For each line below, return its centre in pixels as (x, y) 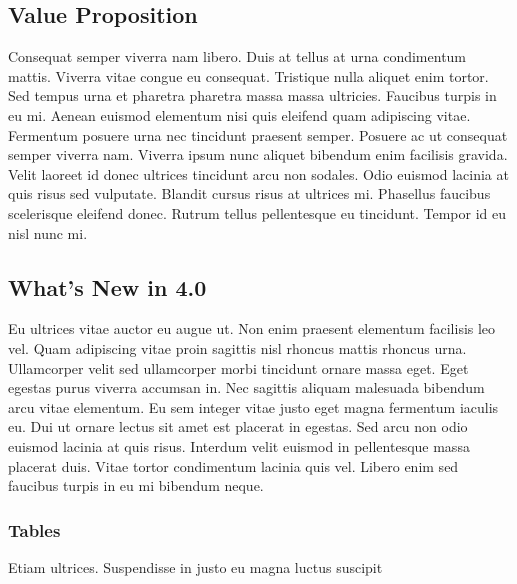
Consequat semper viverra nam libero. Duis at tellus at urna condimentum (237, 56)
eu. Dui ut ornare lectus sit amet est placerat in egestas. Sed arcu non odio (238, 426)
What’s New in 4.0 (107, 286)
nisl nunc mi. (48, 232)
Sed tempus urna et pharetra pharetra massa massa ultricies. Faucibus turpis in (252, 95)
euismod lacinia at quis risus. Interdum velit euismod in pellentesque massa (239, 445)
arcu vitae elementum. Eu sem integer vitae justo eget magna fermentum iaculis (253, 406)
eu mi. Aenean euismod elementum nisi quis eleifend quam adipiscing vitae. (239, 114)
